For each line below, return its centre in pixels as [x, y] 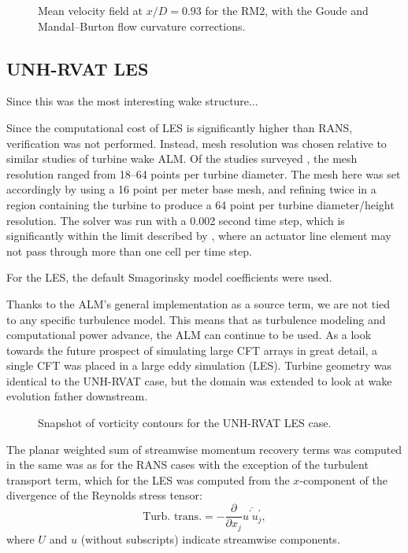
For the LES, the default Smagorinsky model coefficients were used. [169, 277]
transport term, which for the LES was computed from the [148, 479]
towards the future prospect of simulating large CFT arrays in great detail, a [192, 350]
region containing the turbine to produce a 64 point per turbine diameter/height [200, 204]
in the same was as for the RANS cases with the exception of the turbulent [187, 465]
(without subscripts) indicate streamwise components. [210, 538]
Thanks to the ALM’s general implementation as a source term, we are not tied [198, 303]
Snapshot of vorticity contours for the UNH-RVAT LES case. [185, 423]
